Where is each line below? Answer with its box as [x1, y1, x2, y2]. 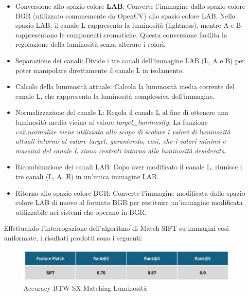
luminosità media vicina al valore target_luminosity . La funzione [15, 116, 208, 127]
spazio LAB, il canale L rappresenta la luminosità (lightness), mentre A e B [15, 20, 241, 30]
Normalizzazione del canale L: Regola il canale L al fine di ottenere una [15, 107, 229, 117]
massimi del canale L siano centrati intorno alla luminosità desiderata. [15, 145, 227, 155]
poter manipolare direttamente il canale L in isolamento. [15, 65, 184, 75]
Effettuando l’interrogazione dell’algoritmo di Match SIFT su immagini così [4, 223, 229, 233]
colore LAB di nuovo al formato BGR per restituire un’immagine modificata [15, 197, 243, 207]
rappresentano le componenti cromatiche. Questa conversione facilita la [15, 29, 227, 39]
